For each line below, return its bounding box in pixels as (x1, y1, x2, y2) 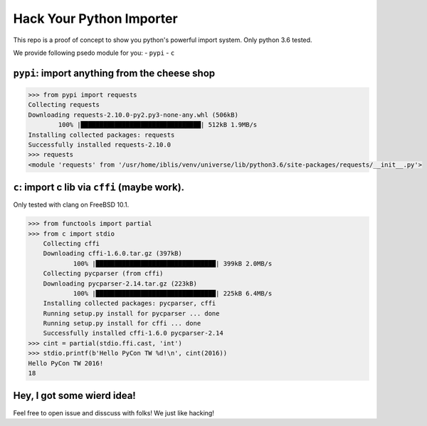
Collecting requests (28, 100, 100, 109)
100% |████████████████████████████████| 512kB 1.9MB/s (58, 121, 258, 129)
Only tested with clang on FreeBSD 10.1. (13, 200, 130, 209)
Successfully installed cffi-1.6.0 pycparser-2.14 (43, 329, 223, 338)
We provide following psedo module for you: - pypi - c (13, 48, 175, 57)
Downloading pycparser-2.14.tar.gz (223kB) (43, 279, 197, 288)
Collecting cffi (43, 239, 100, 247)
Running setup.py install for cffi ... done (43, 319, 201, 328)
